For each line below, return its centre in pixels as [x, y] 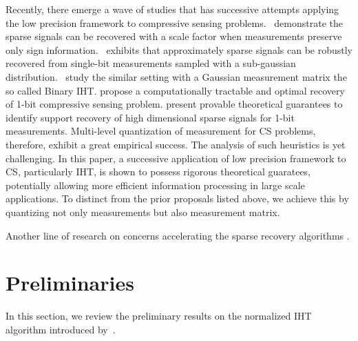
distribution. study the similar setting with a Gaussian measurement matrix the [176, 76]
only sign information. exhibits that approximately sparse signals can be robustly [179, 49]
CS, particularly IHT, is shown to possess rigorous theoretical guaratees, [158, 172]
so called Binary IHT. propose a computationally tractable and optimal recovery [175, 90]
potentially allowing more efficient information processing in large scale [155, 185]
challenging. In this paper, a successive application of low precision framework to [176, 158]
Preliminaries [70, 283]
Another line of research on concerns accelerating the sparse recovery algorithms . [178, 235]
